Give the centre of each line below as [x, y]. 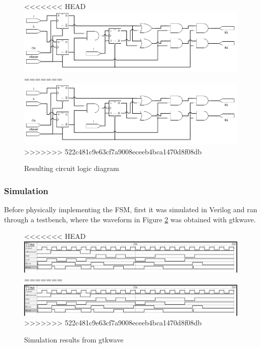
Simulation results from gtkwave [74, 339]
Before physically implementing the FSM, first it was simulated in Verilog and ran [131, 209]
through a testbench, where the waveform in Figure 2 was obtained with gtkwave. [130, 219]
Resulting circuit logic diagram [72, 168]
